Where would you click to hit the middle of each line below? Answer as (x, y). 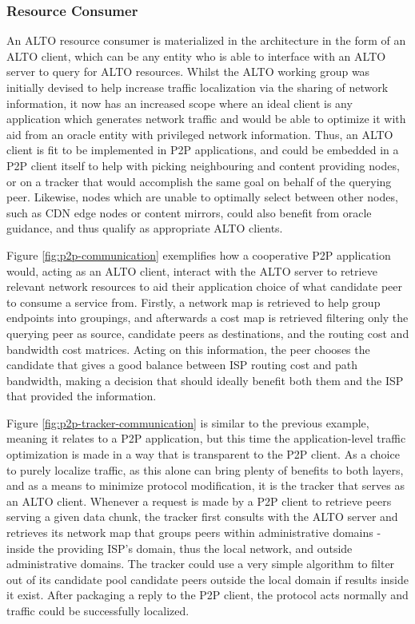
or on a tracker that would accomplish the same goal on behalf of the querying (199, 181)
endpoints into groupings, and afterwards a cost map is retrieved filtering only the (207, 318)
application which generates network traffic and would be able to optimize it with (206, 119)
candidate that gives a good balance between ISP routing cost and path (182, 365)
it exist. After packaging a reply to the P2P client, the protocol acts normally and (207, 595)
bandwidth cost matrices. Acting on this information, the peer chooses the (188, 349)
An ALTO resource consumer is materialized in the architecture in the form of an (206, 40)
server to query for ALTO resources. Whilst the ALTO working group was (188, 72)
